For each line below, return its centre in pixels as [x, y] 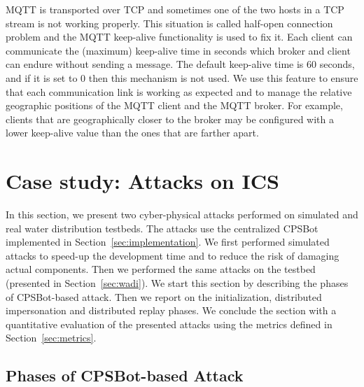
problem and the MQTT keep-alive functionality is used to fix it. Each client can [179, 37]
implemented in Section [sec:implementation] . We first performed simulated [168, 242]
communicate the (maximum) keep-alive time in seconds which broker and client [178, 50]
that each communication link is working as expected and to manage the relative [179, 91]
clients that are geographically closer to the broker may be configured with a [170, 119]
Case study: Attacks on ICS [142, 181]
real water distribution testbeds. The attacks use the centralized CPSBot [162, 228]
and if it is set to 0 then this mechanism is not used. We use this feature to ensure [182, 77]
